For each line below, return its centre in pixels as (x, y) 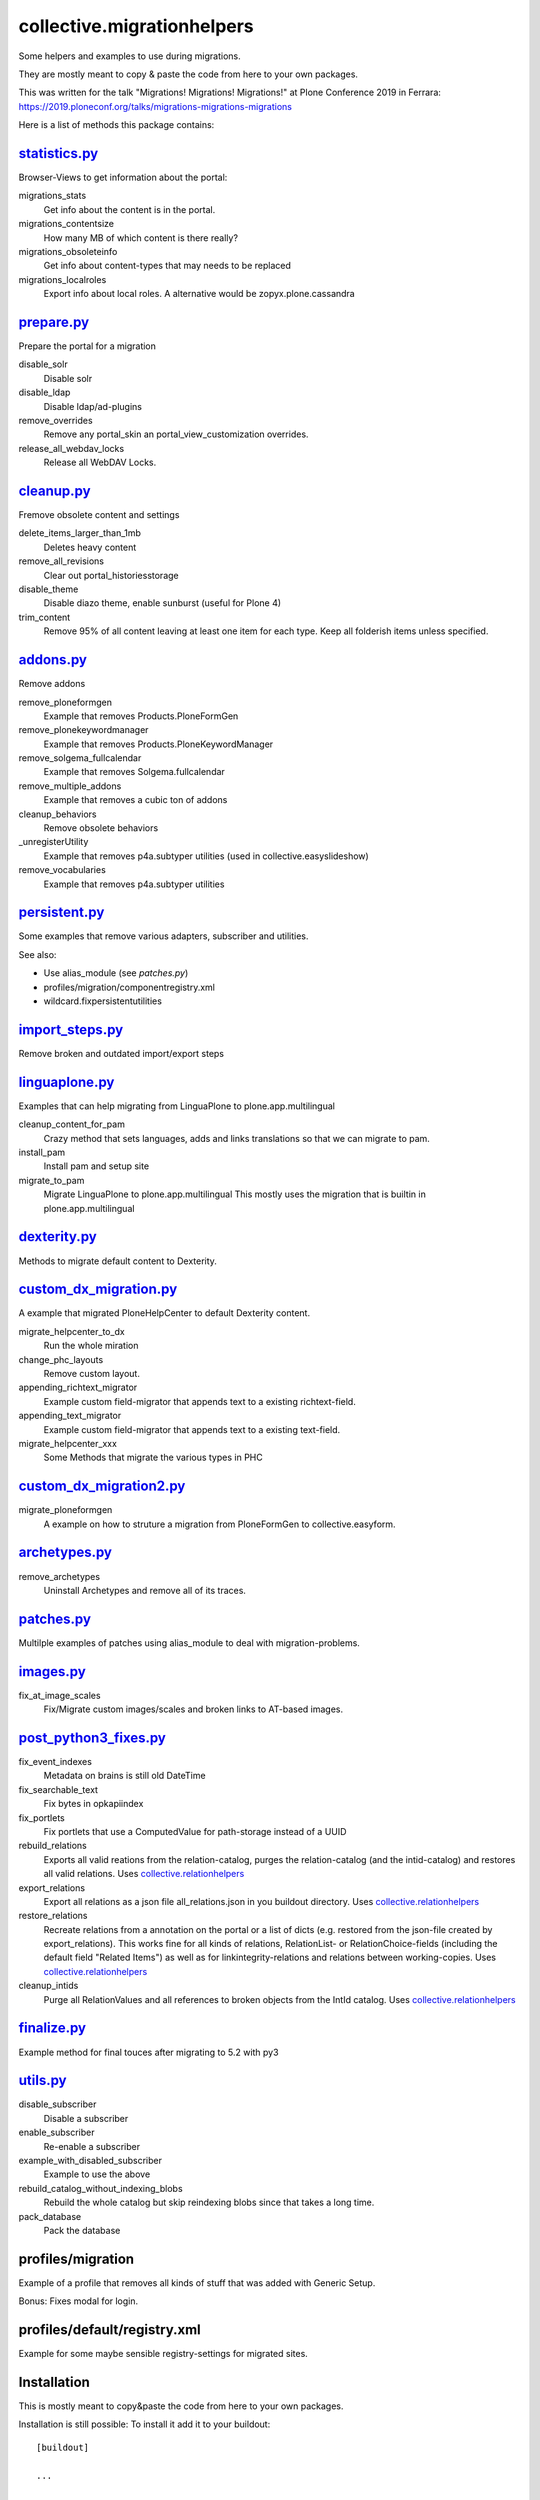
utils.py (42, 2080)
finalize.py (52, 2028)
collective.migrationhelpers (136, 26)
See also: (37, 954)
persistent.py (61, 912)
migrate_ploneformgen (65, 1510)
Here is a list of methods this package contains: (116, 125)
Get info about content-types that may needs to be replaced (167, 266)
